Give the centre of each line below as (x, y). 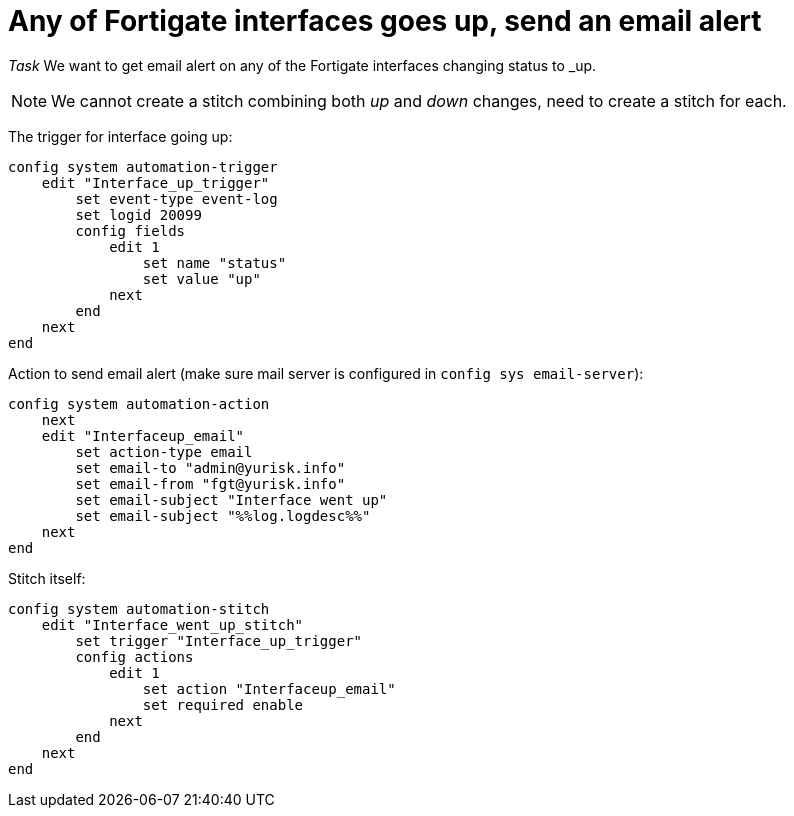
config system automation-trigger (143, 166)
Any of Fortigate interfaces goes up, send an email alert (385, 21)
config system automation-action (139, 403)
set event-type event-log (176, 198)
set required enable (223, 704)
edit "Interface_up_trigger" (155, 182)
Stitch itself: (47, 578)
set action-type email (164, 451)
